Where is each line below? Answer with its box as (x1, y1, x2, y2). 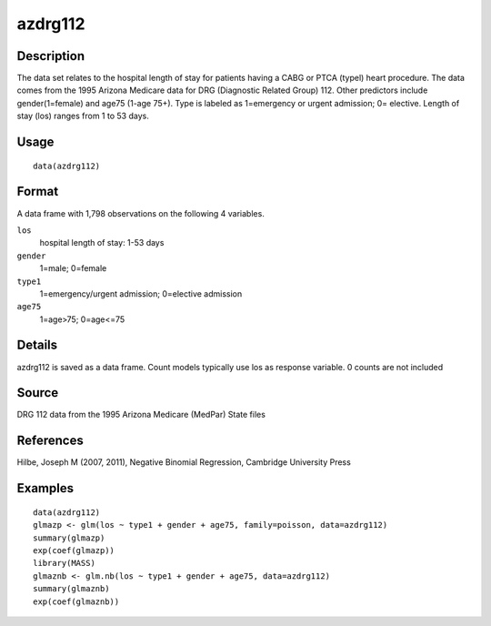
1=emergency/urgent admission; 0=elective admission (39, 288, 243, 299)
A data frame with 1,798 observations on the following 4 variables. (16, 207, 266, 218)
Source (16, 385, 59, 400)
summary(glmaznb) (33, 583, 110, 594)
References (16, 433, 84, 449)
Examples (16, 480, 75, 496)
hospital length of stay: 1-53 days (39, 237, 165, 248)
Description (16, 48, 85, 64)
